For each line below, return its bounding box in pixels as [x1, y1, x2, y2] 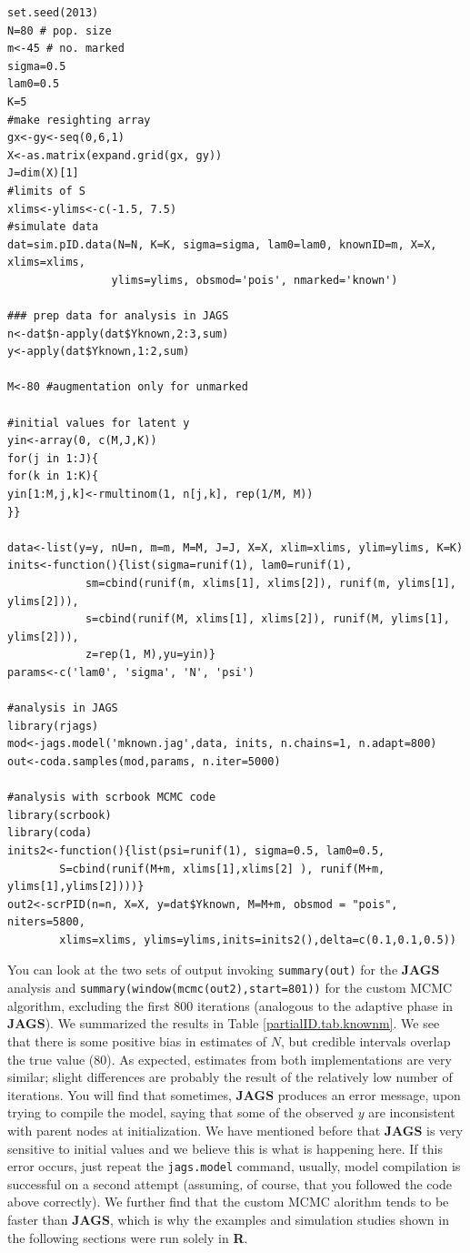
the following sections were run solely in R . [7, 1228, 248, 1247]
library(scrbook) [7, 808, 112, 822]
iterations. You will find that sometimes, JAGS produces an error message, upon [7, 1085, 461, 1104]
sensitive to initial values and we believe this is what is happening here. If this [7, 1138, 443, 1157]
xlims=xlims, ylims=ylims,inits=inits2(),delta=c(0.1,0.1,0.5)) [59, 933, 456, 946]
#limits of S [7, 184, 85, 197]
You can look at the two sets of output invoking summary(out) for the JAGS [7, 960, 440, 979]
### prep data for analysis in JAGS [7, 309, 229, 323]
